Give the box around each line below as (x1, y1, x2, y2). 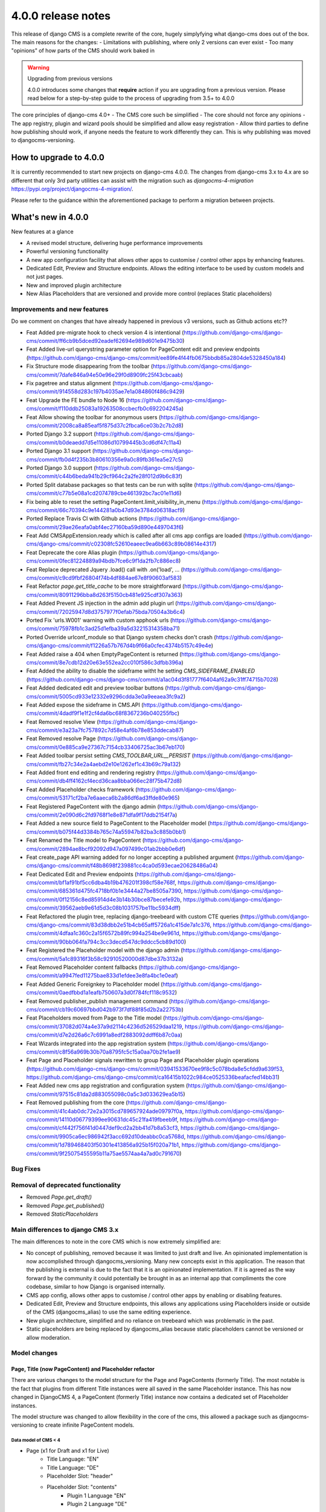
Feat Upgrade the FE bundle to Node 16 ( (26, 396, 128, 403)
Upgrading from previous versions (27, 75, 113, 82)
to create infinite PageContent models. (38, 1421, 135, 1429)
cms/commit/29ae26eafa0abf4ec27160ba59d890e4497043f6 (26, 523, 182, 530)
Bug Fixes (11, 1165, 41, 1173)
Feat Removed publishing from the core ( (26, 1099, 128, 1106)
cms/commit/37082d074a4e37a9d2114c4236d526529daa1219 (26, 1023, 182, 1030)
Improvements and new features (11, 305, 109, 313)
